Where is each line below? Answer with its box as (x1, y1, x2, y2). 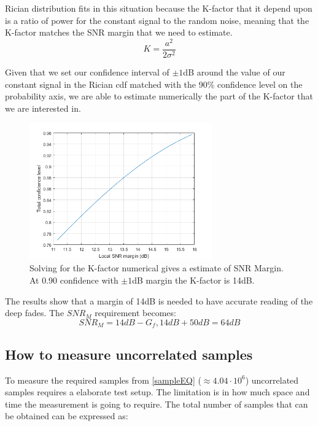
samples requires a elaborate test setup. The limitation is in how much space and (5, 385, 310, 398)
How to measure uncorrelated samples (5, 344, 253, 363)
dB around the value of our (183, 65, 285, 78)
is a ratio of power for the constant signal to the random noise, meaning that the (5, 14, 309, 26)
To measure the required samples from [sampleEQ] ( (5, 373, 201, 386)
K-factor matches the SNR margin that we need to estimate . (5, 26, 233, 39)
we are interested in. (5, 101, 81, 114)
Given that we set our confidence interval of (5, 65, 169, 78)
